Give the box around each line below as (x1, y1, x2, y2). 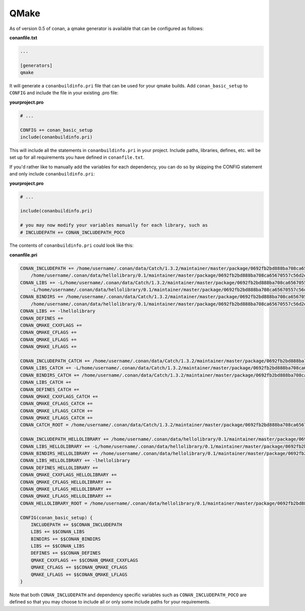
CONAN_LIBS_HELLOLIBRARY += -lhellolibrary (20, 458, 131, 463)
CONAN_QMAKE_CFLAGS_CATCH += (20, 401, 93, 406)
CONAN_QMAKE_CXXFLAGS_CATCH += (20, 393, 99, 399)
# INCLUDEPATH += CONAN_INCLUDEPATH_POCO (20, 229, 125, 235)
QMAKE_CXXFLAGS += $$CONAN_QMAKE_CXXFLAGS (30, 557, 138, 563)
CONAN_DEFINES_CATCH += (20, 387, 80, 392)
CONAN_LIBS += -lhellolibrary (20, 308, 96, 314)
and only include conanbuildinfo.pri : (9, 171, 95, 177)
